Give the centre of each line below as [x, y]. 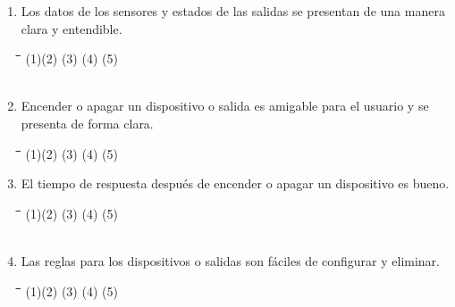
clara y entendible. [72, 28]
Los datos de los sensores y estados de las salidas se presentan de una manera [233, 11]
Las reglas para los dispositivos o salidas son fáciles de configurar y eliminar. [230, 260]
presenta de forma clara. [87, 123]
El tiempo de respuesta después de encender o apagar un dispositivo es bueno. [235, 183]
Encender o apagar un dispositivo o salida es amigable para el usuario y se [225, 106]
